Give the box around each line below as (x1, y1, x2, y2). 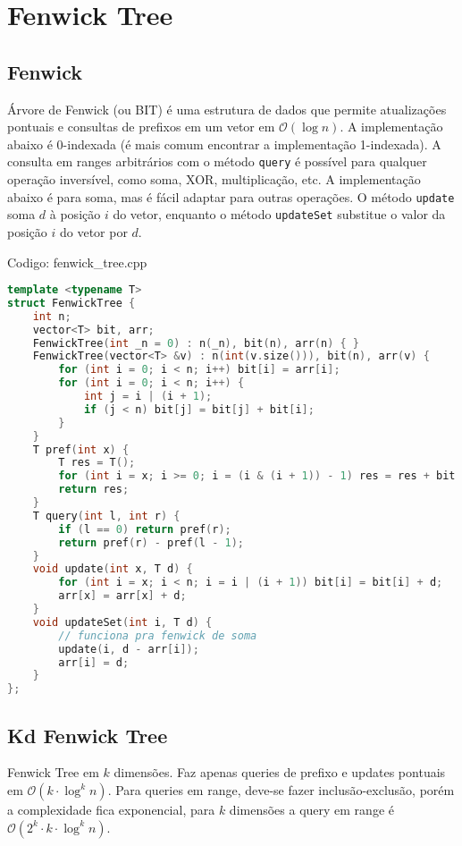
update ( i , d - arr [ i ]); (58, 642, 199, 656)
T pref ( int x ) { (32, 443, 130, 456)
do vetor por (59, 222, 128, 241)
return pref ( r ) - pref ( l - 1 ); (58, 536, 245, 549)
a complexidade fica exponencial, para (7, 800, 215, 819)
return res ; (58, 483, 130, 496)
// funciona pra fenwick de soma (58, 629, 257, 642)
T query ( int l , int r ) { (32, 509, 181, 522)
